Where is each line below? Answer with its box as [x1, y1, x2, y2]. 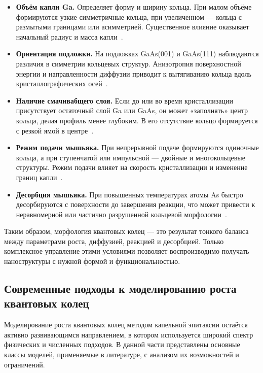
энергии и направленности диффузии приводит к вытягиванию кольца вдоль [16, 68, 251, 79]
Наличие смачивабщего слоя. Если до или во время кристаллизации [16, 95, 233, 106]
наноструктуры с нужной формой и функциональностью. [4, 256, 180, 266]
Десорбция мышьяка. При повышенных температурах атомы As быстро [16, 189, 243, 199]
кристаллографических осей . [16, 78, 108, 89]
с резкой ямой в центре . [16, 125, 94, 135]
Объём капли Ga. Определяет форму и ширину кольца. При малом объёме [16, 2, 252, 12]
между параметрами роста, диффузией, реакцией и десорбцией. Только [4, 235, 224, 246]
